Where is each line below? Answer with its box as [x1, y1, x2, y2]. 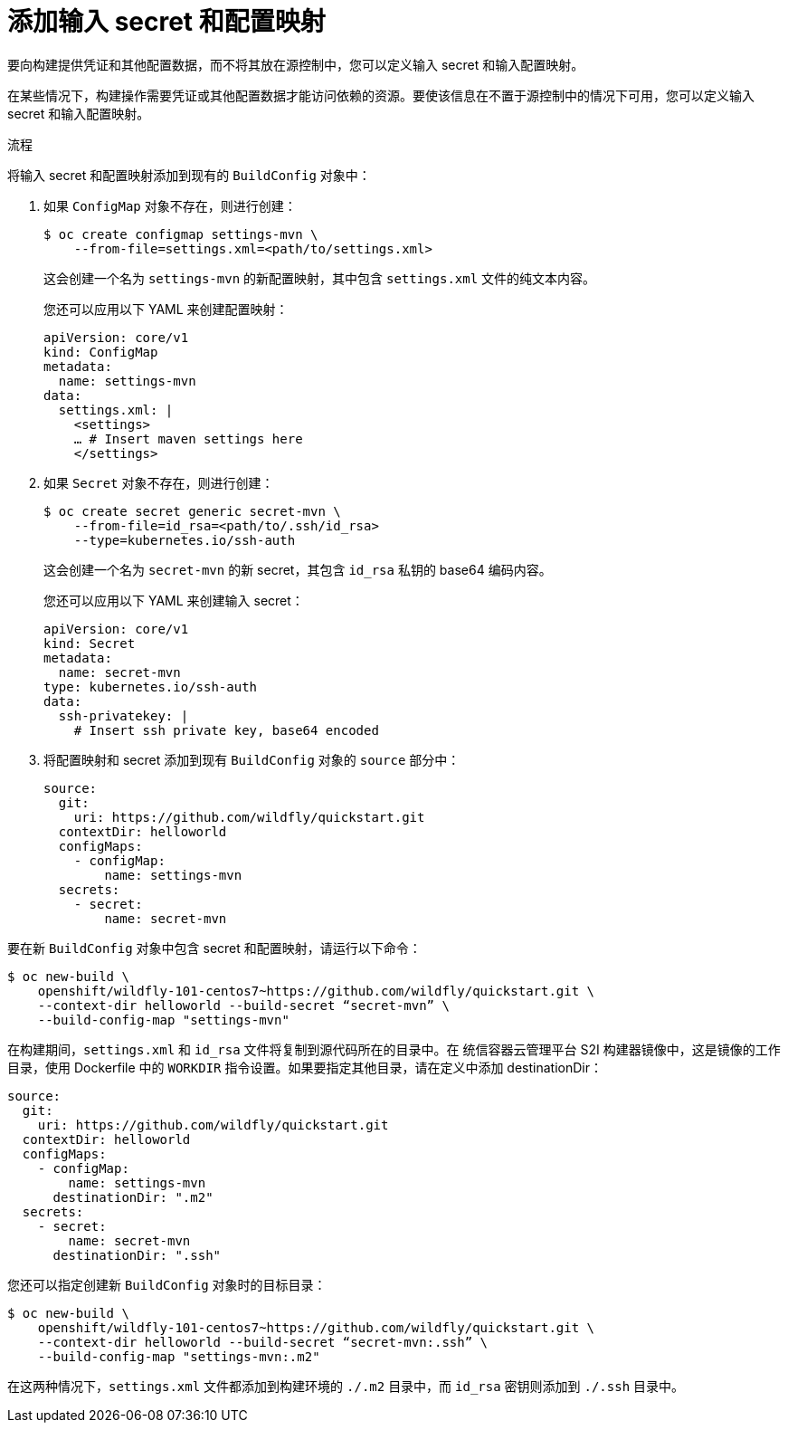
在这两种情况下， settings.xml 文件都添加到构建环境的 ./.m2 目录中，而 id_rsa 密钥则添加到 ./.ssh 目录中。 [7, 1378, 685, 1394]
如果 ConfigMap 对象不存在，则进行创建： [43, 197, 297, 214]
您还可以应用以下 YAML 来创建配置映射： [43, 300, 289, 317]
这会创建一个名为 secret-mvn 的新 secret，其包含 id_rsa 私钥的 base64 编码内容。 [43, 561, 552, 577]
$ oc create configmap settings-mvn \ [43, 226, 318, 242]
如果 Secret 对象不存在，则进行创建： [43, 474, 274, 491]
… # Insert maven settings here [73, 431, 303, 446]
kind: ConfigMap [43, 344, 158, 359]
